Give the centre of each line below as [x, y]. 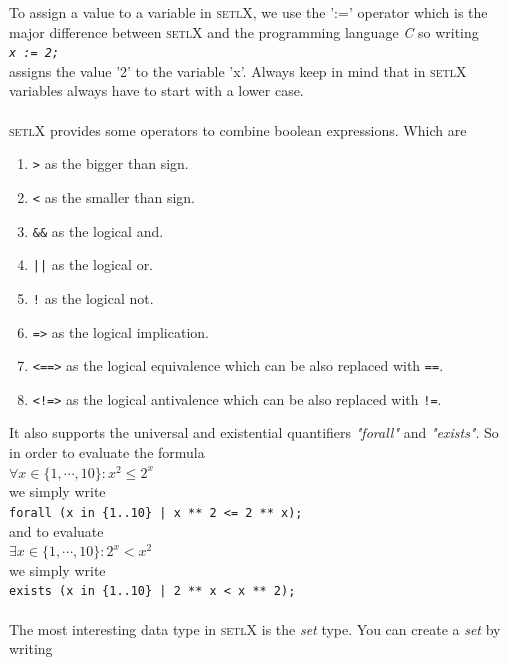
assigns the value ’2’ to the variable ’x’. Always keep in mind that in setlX [238, 70]
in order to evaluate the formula [107, 452]
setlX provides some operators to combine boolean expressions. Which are [238, 129]
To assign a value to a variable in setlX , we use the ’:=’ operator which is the [248, 12]
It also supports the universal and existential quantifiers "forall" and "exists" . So [254, 432]
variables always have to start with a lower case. [156, 90]
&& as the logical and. [98, 230]
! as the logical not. [93, 297]
